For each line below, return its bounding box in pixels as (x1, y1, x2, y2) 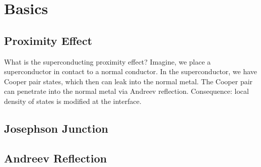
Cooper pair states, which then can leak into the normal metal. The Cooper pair (4, 76, 253, 86)
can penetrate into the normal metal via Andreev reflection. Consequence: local (4, 86, 249, 96)
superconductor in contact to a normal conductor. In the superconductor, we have (4, 66, 257, 77)
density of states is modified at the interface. (4, 95, 142, 106)
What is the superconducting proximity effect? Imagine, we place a (4, 56, 211, 67)
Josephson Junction (4, 120, 108, 136)
